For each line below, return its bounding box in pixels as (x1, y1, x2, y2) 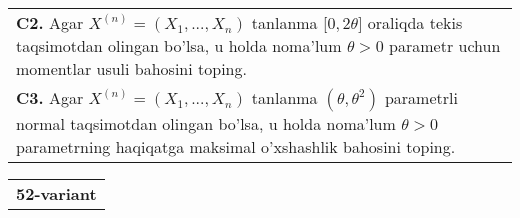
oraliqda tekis (367, 11, 463, 34)
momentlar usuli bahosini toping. (16, 57, 247, 80)
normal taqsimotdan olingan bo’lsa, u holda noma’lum (16, 112, 396, 135)
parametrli (384, 86, 458, 109)
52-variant (16, 182, 97, 205)
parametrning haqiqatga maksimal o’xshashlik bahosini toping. (16, 135, 456, 158)
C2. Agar (16, 11, 84, 34)
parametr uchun (389, 34, 501, 57)
